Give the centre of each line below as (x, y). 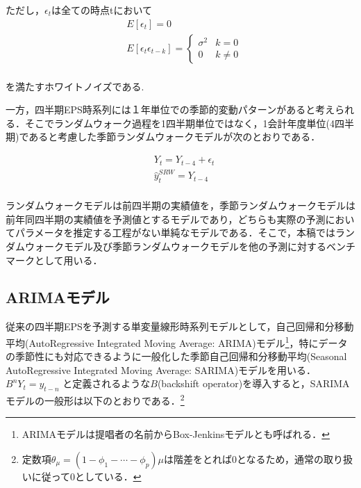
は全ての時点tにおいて (102, 10)
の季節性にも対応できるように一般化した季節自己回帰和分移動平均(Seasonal (176, 356)
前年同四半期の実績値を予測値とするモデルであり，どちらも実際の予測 (166, 219)
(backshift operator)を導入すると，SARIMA (253, 383)
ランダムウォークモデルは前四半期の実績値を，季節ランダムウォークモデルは (180, 205)
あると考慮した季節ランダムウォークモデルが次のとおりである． (175, 137)
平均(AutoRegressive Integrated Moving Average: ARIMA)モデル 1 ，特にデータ (177, 341)
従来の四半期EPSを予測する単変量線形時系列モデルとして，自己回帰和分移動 (180, 326)
